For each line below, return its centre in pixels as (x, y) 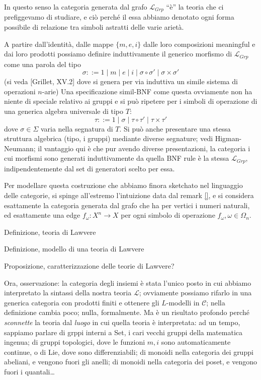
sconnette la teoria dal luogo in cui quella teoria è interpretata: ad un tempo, (122, 322)
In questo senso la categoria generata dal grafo (76, 7)
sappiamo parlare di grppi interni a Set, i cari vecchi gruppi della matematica (123, 332)
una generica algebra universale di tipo (64, 111)
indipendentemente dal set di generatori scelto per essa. (90, 168)
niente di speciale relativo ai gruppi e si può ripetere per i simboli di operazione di (131, 101)
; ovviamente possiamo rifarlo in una (195, 293)
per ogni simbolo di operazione (168, 215)
